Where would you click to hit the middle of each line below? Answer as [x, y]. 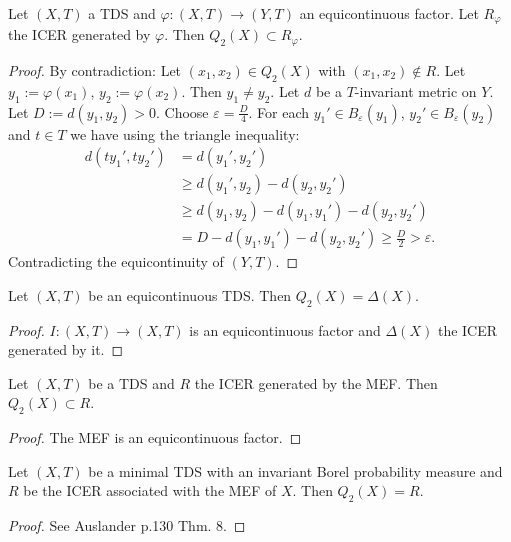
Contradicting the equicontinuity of [116, 261]
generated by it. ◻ [66, 349]
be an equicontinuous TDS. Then [190, 294]
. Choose [182, 111]
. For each [279, 111]
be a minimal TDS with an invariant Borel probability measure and [295, 470]
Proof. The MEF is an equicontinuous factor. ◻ [155, 437]
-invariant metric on [415, 90]
